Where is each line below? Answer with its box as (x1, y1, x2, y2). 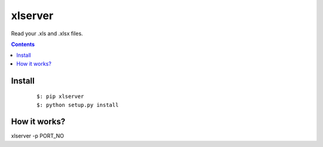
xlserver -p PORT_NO (11, 132, 64, 140)
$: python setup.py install (36, 102, 119, 108)
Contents (11, 41, 35, 48)
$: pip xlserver (36, 93, 84, 100)
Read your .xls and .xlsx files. (11, 30, 83, 37)
